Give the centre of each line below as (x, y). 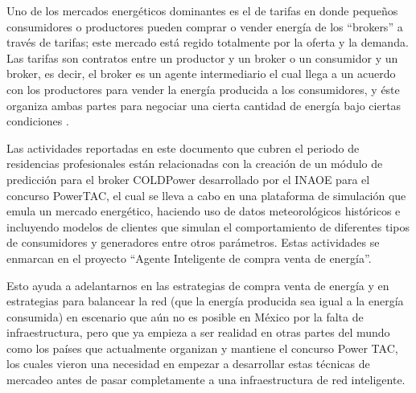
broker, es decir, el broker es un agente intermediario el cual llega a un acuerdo (201, 74)
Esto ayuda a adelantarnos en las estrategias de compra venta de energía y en (198, 285)
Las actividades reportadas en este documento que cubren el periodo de (183, 147)
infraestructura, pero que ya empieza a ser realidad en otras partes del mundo (198, 332)
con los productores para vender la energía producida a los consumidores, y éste (203, 89)
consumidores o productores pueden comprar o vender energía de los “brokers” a (205, 26)
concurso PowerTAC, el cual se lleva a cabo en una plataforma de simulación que (206, 195)
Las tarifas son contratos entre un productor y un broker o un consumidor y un (202, 57)
